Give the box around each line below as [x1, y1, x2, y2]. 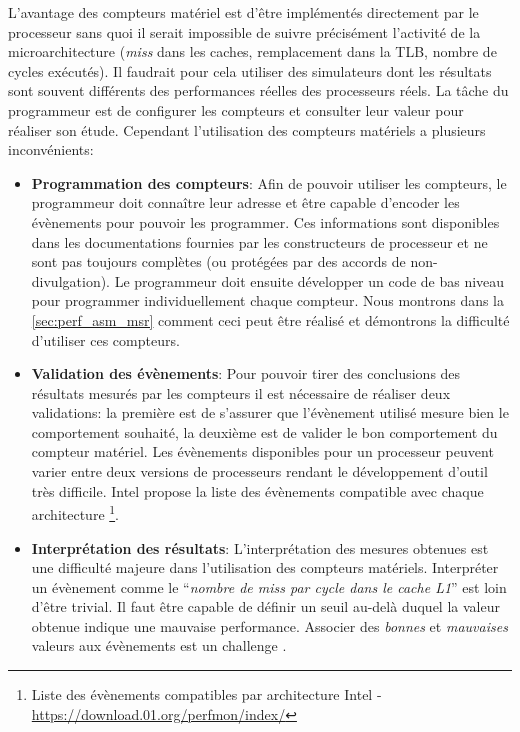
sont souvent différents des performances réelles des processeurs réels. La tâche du [8, 80, 509, 101]
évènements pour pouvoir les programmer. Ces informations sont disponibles [31, 211, 500, 232]
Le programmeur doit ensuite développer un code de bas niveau [114, 270, 505, 291]
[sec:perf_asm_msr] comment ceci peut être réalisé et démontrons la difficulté [31, 309, 510, 330]
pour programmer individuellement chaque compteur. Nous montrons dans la [31, 290, 505, 311]
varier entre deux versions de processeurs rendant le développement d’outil [31, 461, 488, 482]
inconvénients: [8, 139, 94, 160]
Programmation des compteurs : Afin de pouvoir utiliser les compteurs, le [31, 172, 507, 193]
